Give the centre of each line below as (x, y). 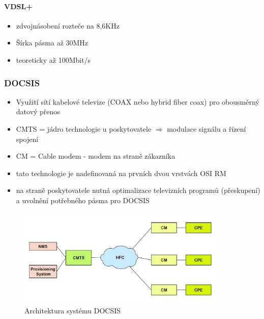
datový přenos (38, 112)
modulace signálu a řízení (207, 128)
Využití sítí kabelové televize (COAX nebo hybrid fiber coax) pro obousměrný (138, 101)
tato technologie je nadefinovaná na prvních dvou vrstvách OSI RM (121, 173)
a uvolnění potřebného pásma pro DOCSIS (83, 200)
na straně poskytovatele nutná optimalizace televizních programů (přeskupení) (138, 190)
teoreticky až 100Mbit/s (53, 59)
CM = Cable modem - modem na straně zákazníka (96, 156)
